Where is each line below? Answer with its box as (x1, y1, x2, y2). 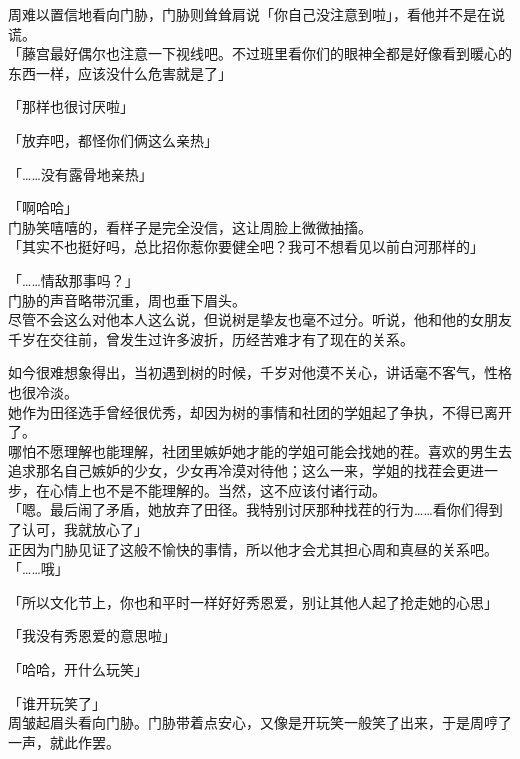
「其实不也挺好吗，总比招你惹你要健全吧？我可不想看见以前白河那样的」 (8, 236, 484, 257)
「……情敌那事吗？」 (8, 269, 139, 290)
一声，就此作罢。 (8, 731, 120, 752)
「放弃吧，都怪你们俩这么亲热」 (8, 129, 218, 150)
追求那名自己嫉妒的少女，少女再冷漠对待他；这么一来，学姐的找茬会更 (8, 460, 470, 481)
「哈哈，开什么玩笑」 (8, 659, 148, 680)
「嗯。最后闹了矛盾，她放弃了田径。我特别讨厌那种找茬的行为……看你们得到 (8, 499, 503, 520)
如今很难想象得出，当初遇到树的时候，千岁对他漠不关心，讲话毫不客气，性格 (8, 362, 512, 383)
